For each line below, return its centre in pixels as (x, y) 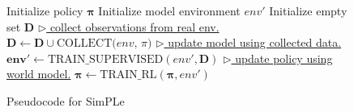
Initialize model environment (169, 10)
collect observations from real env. (134, 26)
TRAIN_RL (128, 75)
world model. (39, 74)
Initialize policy (45, 10)
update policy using (284, 58)
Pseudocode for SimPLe (66, 100)
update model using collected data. (255, 42)
